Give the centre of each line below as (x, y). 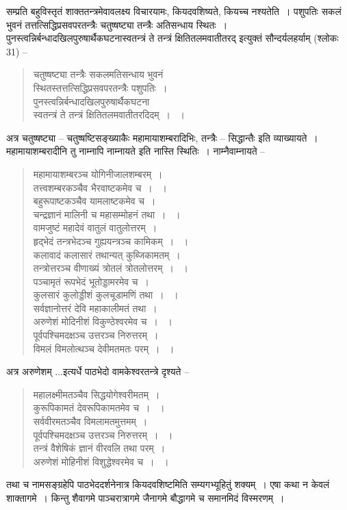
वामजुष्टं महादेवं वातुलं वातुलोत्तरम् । (95, 228)
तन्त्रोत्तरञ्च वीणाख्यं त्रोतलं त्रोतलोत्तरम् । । (111, 268)
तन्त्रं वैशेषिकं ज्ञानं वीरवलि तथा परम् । (99, 448)
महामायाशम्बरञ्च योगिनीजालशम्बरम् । (98, 174)
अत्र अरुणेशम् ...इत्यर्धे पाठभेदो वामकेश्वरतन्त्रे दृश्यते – (98, 371)
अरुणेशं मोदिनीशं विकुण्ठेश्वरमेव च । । (103, 321)
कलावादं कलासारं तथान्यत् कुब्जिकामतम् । (107, 254)
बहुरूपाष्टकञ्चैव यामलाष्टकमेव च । (94, 201)
